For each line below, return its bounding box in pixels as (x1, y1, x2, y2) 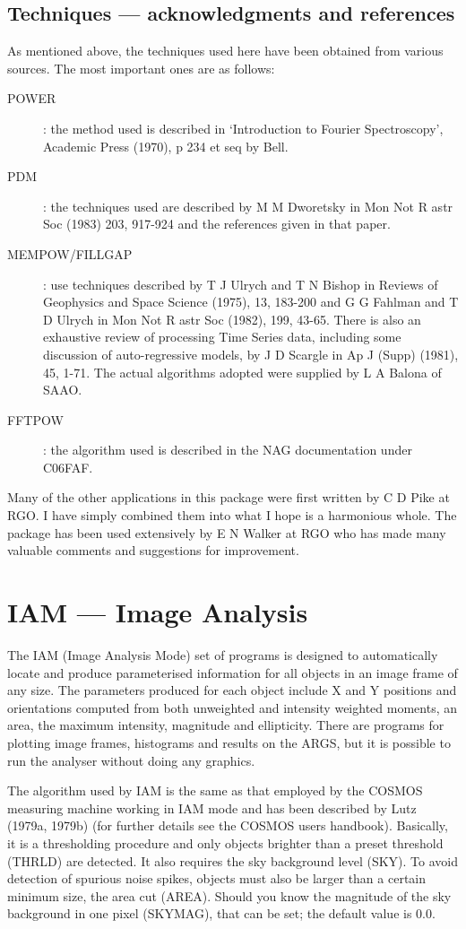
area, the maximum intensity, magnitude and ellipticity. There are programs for (7, 716, 444, 734)
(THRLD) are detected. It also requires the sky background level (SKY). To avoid (7, 851, 459, 870)
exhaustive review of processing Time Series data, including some (43, 327, 401, 346)
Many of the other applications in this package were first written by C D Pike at (7, 488, 450, 507)
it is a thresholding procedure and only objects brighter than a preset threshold (7, 833, 444, 852)
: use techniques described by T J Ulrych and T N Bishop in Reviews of (43, 274, 438, 293)
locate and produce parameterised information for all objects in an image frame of (7, 663, 458, 682)
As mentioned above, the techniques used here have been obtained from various (7, 41, 444, 60)
